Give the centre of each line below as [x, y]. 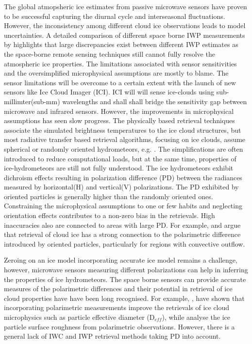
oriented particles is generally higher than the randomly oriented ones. [109, 196]
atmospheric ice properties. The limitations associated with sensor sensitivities [120, 63]
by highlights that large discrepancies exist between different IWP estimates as [121, 44]
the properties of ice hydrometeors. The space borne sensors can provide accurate [125, 279]
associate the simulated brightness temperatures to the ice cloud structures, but [123, 130]
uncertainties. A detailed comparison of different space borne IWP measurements [125, 35]
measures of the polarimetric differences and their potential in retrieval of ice [118, 289]
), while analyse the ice [196, 317]
